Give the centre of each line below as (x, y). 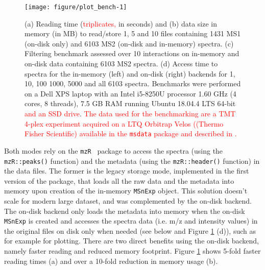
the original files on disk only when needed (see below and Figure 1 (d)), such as (130, 230)
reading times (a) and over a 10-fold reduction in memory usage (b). (111, 261)
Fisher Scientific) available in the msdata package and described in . (131, 133)
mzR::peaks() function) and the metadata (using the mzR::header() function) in (132, 161)
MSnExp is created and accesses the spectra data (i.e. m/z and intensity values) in (131, 221)
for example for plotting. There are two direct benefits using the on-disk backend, (131, 241)
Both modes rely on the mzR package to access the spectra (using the (114, 150)
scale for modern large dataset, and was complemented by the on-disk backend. (128, 201)
